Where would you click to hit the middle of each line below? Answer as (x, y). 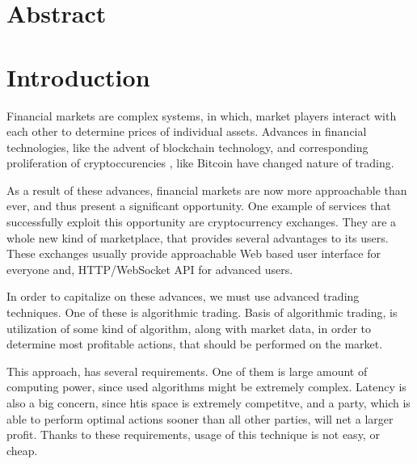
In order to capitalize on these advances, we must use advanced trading (183, 296)
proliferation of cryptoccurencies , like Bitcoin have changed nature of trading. (200, 163)
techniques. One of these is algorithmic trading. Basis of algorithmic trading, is (202, 312)
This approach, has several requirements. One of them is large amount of (187, 371)
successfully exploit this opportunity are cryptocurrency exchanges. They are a (202, 222)
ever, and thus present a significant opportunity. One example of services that (199, 206)
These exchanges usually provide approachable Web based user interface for (194, 253)
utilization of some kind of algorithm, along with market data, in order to (189, 328)
